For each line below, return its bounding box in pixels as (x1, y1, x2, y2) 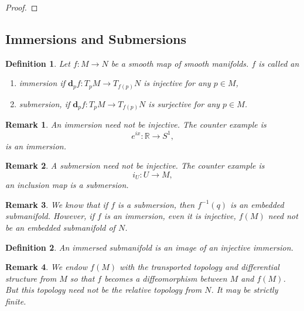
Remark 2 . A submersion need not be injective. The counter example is (5, 159, 265, 172)
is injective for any (144, 77, 211, 89)
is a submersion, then (118, 198, 195, 210)
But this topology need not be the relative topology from (5, 283, 202, 296)
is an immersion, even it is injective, (104, 210, 236, 222)
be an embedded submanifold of (5, 221, 115, 233)
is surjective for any (148, 97, 220, 110)
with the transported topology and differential (119, 261, 279, 273)
